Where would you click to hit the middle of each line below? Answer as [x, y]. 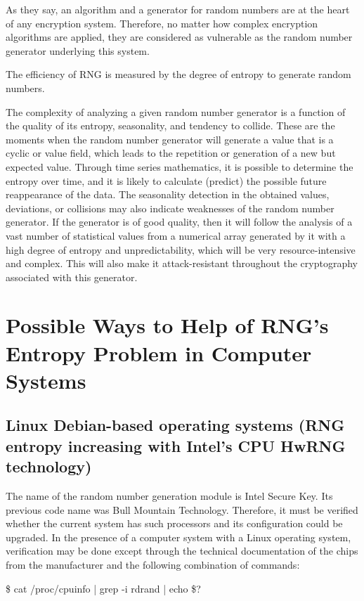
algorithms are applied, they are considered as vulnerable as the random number [179, 37]
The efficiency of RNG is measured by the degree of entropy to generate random [178, 74]
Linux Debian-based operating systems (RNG [175, 425]
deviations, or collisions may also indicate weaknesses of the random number [170, 208]
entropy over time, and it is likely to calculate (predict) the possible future [166, 180]
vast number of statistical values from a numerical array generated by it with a [176, 235]
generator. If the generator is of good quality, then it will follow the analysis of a [179, 222]
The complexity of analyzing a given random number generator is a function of [176, 111]
